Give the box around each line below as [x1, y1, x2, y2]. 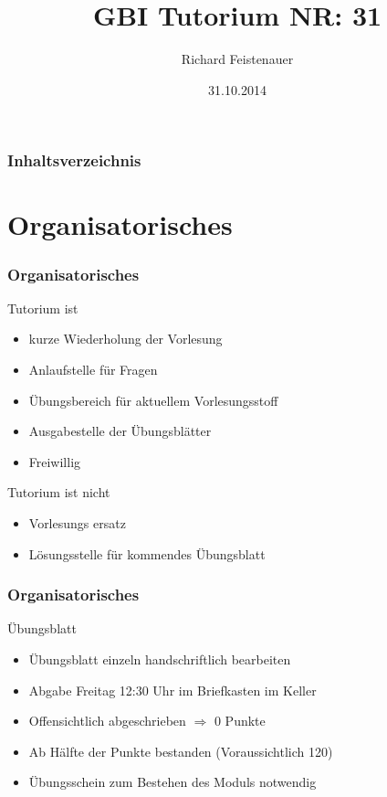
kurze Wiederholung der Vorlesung [28, 329, 223, 348]
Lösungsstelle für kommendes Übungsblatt [28, 544, 266, 563]
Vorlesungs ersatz [28, 513, 126, 532]
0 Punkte [214, 711, 266, 730]
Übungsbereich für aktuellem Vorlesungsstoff [28, 390, 278, 409]
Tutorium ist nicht [7, 483, 110, 502]
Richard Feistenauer [181, 49, 294, 69]
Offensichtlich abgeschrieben [28, 711, 186, 730]
